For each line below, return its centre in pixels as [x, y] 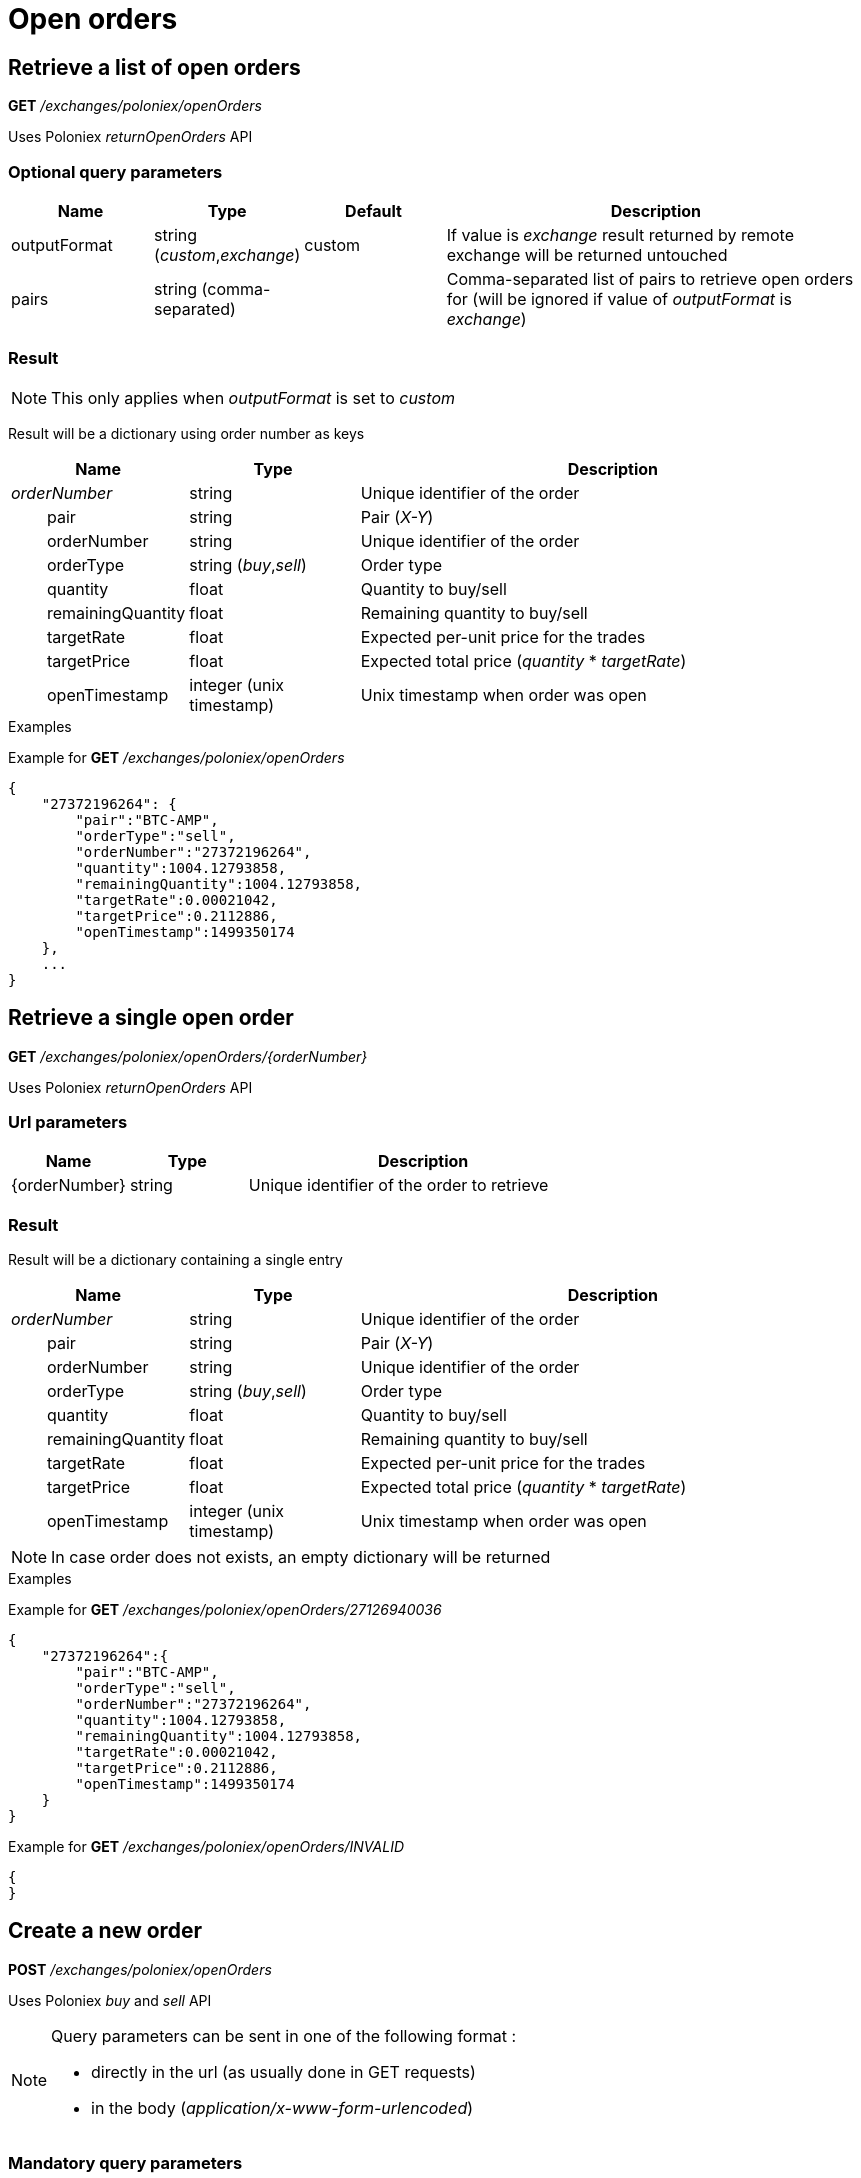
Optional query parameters [115, 171]
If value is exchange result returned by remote [620, 234]
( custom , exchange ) [227, 254]
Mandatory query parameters [125, 2163]
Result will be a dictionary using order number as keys [186, 433]
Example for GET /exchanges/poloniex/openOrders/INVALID [206, 1847]
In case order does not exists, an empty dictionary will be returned [301, 1557]
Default [373, 210]
